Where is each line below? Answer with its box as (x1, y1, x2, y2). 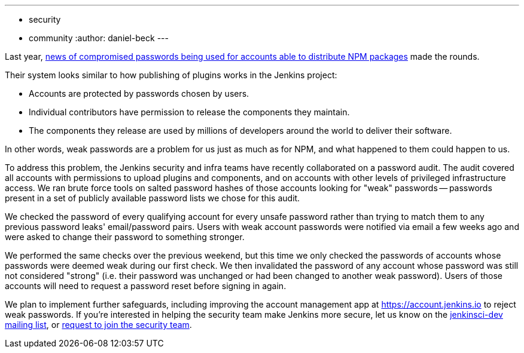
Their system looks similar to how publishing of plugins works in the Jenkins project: (5, 70, 337, 80)
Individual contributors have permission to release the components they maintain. (29, 107, 350, 117)
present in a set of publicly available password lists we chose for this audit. (5, 193, 300, 203)
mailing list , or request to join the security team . (5, 320, 192, 330)
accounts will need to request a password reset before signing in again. (5, 281, 287, 291)
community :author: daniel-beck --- (29, 33, 169, 43)
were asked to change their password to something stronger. (5, 232, 245, 242)
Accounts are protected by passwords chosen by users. (29, 88, 249, 99)
